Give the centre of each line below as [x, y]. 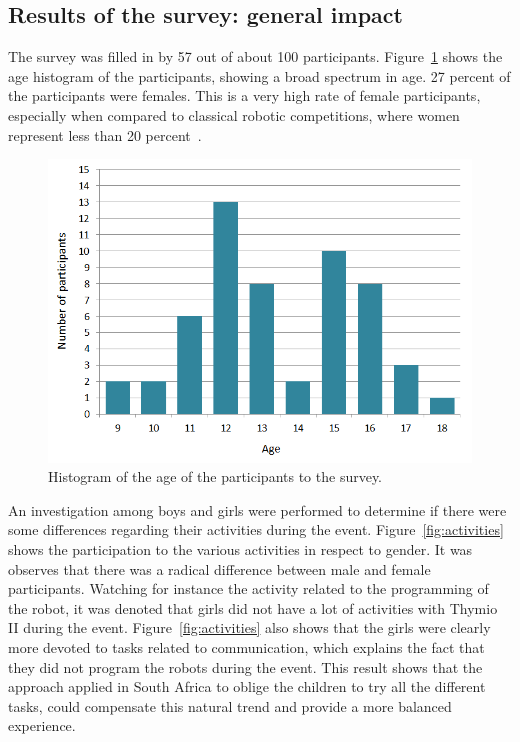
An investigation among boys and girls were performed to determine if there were [257, 509]
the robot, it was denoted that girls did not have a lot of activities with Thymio [253, 607]
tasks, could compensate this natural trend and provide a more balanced [230, 705]
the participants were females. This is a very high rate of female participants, [244, 95]
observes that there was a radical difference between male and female [219, 568]
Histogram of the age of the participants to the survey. [215, 476]
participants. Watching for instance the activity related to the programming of [248, 588]
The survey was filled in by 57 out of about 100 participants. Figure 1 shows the [255, 56]
